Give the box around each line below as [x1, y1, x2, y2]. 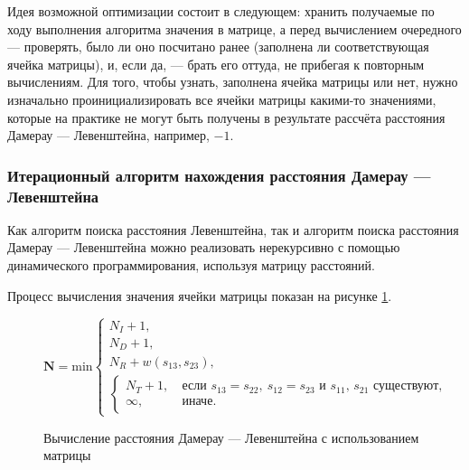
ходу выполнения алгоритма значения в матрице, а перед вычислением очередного [7, 19, 462, 38]
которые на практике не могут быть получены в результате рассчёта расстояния [7, 108, 446, 127]
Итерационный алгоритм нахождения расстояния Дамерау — [7, 164, 431, 186]
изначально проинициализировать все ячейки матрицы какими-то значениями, [7, 89, 436, 108]
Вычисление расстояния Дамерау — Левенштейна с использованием [43, 428, 419, 446]
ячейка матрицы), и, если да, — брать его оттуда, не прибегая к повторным [7, 54, 425, 73]
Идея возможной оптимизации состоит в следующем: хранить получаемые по [7, 2, 435, 20]
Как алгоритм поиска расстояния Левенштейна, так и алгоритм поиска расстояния [7, 220, 459, 239]
